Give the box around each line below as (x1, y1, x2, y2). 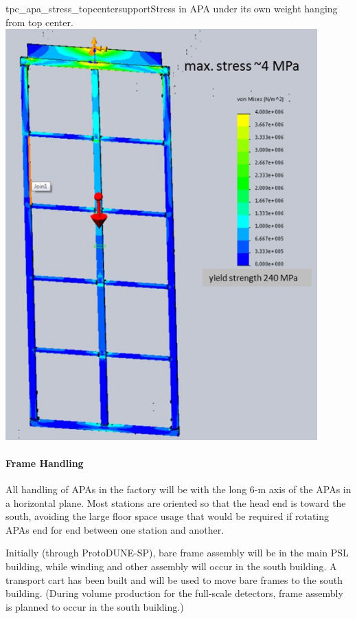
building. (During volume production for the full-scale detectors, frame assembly (5, 586, 343, 600)
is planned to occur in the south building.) (5, 599, 184, 613)
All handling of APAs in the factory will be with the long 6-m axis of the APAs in (5, 482, 352, 497)
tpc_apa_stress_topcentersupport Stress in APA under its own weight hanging (5, 1, 338, 15)
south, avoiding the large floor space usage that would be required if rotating (5, 509, 330, 523)
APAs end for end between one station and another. (5, 522, 224, 536)
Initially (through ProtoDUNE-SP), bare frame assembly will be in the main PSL (5, 545, 349, 560)
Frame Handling (5, 455, 84, 470)
